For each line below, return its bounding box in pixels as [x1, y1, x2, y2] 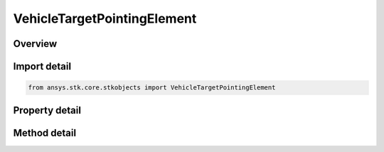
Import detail [13, 60, 71, 72]
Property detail [13, 104, 82, 116]
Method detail [13, 126, 77, 139]
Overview [13, 38, 58, 50]
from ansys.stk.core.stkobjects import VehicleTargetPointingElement [28, 84, 276, 92]
